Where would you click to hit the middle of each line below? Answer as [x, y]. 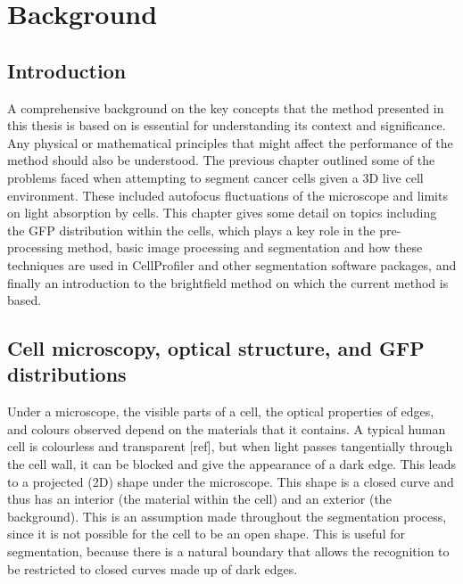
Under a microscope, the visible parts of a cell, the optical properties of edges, [221, 411]
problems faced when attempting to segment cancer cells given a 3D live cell [215, 177]
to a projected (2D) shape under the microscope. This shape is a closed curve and [231, 481]
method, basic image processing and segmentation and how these [245, 247]
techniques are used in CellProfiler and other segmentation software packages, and [232, 264]
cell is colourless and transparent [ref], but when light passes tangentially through [230, 446]
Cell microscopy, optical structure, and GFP [216, 348]
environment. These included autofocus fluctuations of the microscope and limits [227, 195]
